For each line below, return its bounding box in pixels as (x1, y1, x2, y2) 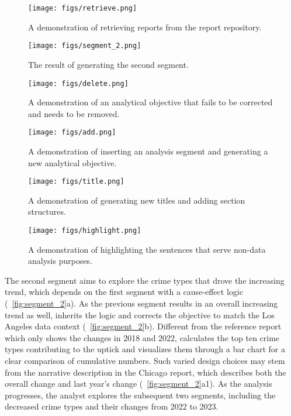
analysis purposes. (28, 255, 93, 267)
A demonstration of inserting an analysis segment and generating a (28, 145, 268, 157)
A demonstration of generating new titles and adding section (28, 194, 245, 206)
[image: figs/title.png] (28, 177, 124, 186)
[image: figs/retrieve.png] (28, 4, 137, 12)
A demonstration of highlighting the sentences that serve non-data (28, 243, 266, 255)
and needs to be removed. (28, 107, 120, 119)
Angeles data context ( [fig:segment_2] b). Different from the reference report (5, 320, 282, 332)
